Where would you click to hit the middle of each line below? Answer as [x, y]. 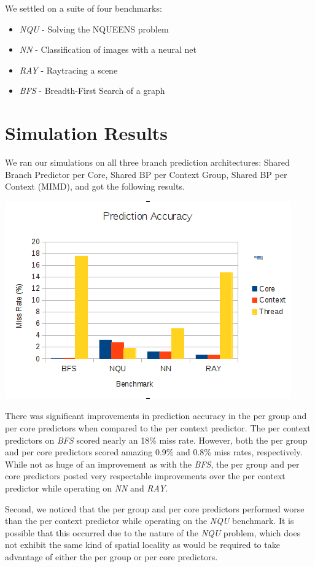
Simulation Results [87, 133]
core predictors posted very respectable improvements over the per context [145, 476]
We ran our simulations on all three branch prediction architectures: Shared [147, 162]
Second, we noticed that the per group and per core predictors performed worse [155, 508]
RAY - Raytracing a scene [68, 70]
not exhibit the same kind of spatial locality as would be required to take [142, 545]
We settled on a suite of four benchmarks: [84, 8]
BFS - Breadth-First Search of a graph [92, 91]
